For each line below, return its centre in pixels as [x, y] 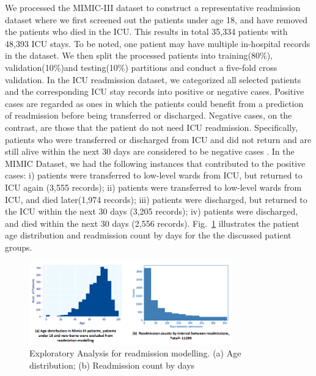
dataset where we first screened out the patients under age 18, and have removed [156, 19]
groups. [19, 247]
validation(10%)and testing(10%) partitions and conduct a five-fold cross [141, 67]
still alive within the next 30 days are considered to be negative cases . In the [150, 151]
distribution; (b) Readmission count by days [112, 365]
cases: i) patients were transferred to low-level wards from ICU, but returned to [154, 175]
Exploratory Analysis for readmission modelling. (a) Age [135, 353]
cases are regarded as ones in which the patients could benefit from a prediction [154, 103]
